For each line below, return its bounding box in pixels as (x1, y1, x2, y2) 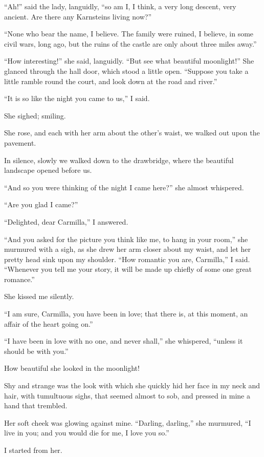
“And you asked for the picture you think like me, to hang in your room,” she (4, 233, 248, 244)
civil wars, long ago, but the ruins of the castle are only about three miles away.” (4, 38, 257, 49)
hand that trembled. (4, 400, 68, 411)
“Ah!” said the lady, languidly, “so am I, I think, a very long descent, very (4, 1, 236, 11)
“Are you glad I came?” (4, 199, 78, 210)
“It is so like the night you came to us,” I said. (4, 93, 150, 104)
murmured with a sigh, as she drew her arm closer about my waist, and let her (4, 244, 251, 254)
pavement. (4, 137, 36, 148)
